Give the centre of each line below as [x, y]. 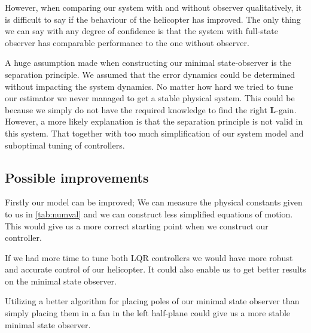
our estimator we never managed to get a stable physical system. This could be [150, 98]
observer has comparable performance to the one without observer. [127, 42]
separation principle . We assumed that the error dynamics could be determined [150, 74]
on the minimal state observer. [61, 281]
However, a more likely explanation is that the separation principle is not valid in [154, 121]
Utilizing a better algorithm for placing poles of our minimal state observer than [152, 301]
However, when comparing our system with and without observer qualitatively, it [153, 7]
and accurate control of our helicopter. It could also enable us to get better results [155, 269]
